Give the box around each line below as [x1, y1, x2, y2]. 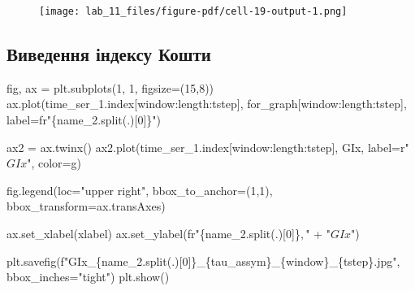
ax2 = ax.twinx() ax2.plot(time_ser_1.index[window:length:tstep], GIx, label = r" [6, 138, 409, 155]
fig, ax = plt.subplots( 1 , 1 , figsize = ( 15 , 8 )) [6, 79, 214, 96]
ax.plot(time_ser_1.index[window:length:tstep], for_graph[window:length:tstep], [6, 95, 407, 112]
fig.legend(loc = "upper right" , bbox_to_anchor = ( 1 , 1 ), [6, 181, 273, 198]
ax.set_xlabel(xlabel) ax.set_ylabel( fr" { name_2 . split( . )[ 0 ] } [6, 225, 300, 242]
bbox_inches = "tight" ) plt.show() [6, 268, 170, 285]
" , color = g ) [27, 154, 81, 172]
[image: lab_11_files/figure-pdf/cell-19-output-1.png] [39, 6, 348, 17]
